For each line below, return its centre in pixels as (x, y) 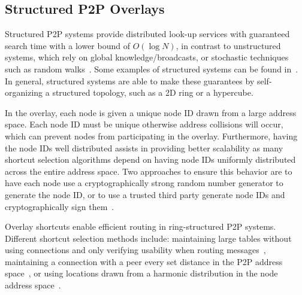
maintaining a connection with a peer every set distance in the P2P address (144, 261)
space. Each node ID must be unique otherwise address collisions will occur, (144, 124)
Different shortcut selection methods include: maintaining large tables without (148, 238)
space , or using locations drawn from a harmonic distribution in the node (141, 273)
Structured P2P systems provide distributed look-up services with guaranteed (147, 34)
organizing (24, 92)
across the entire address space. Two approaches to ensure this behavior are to (149, 171)
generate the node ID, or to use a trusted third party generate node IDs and (145, 194)
